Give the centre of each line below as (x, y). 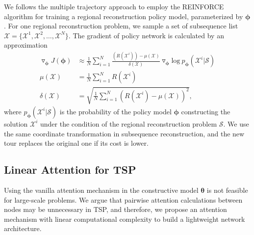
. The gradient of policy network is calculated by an (146, 35)
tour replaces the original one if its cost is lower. (76, 143)
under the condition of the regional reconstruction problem (129, 123)
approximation (26, 45)
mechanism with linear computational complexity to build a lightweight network (125, 219)
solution (16, 123)
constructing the (206, 111)
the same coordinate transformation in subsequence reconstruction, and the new (124, 133)
